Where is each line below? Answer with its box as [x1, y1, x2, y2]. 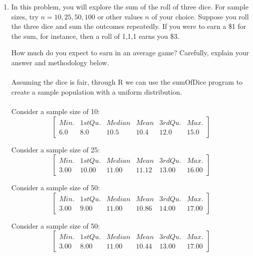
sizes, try [11, 11, 39, 21]
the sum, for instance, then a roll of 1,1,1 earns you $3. [11, 30, 180, 41]
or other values [97, 11, 143, 21]
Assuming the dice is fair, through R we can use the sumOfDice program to [11, 77, 243, 87]
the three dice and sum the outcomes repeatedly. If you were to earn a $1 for [11, 21, 247, 31]
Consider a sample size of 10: [11, 106, 100, 116]
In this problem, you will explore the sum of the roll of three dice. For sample [11, 1, 249, 11]
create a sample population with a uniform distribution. [11, 86, 182, 97]
